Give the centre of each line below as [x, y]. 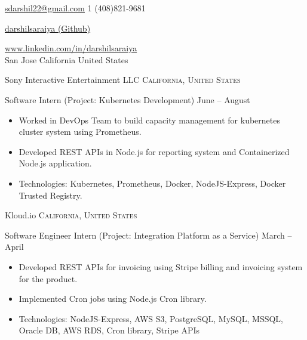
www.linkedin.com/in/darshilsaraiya [71, 48]
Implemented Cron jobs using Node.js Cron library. [113, 299]
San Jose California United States [67, 59]
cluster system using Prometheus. [80, 132]
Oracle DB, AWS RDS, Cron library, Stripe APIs [109, 330]
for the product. [48, 278]
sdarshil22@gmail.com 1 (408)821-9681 [75, 8]
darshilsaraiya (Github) [48, 28]
